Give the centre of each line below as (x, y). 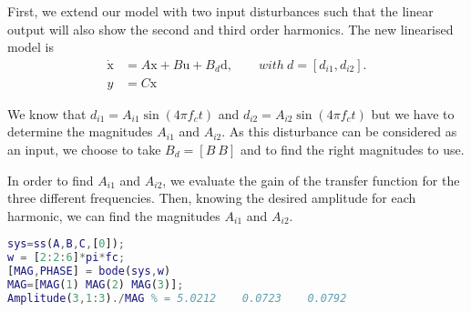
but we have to (413, 113)
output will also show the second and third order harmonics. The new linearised (230, 29)
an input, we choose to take (84, 150)
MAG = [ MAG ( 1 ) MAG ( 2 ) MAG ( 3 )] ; (96, 285)
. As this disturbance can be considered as (339, 131)
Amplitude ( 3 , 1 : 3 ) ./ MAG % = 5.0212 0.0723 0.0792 (177, 298)
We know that (47, 113)
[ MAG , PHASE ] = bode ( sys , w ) (89, 272)
